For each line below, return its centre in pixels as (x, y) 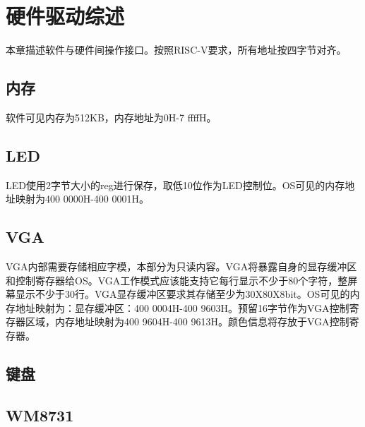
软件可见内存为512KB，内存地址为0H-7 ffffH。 (111, 117)
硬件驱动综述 (65, 16)
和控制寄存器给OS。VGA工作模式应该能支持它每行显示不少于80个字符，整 (177, 280)
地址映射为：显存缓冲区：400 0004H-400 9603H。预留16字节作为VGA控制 (182, 307)
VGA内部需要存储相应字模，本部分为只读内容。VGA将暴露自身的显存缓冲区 (181, 266)
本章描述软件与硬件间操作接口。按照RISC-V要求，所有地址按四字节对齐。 (176, 50)
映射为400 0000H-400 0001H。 (82, 199)
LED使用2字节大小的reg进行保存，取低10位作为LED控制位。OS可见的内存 (175, 185)
